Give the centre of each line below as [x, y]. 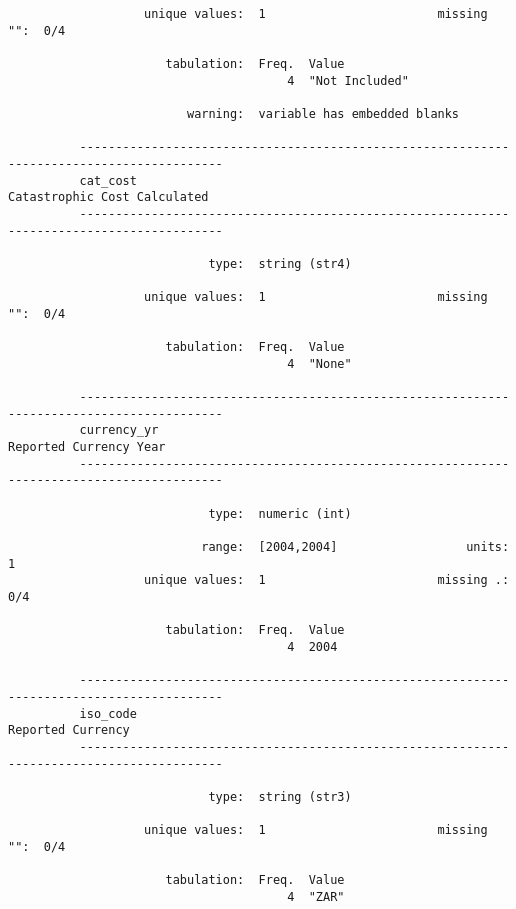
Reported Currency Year [87, 447]
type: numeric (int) [280, 513]
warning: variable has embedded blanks [323, 113]
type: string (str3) [280, 796]
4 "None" [319, 363]
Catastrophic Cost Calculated [108, 197]
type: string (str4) [280, 263]
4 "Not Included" [348, 80]
